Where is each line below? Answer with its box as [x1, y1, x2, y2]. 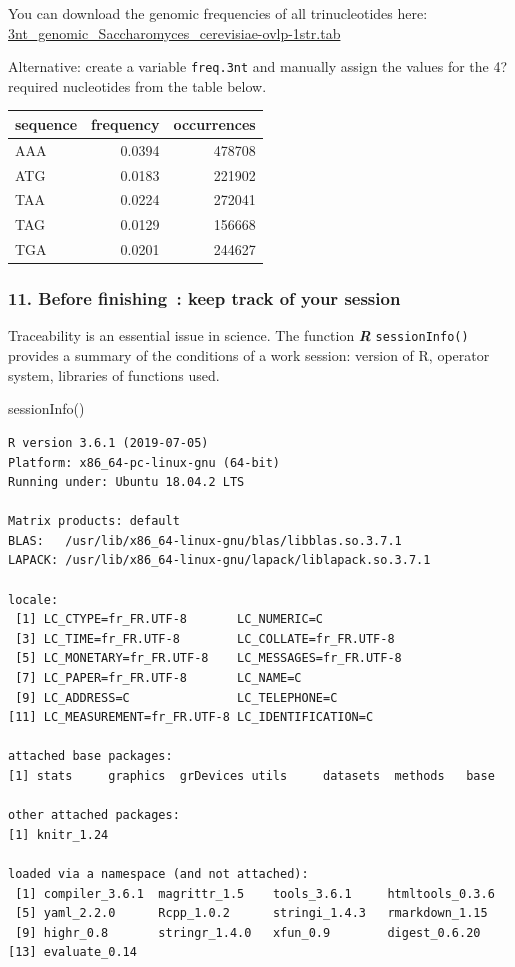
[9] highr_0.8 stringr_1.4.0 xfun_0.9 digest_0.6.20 [15, 925, 481, 940]
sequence [15, 113, 78, 134]
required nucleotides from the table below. [8, 75, 267, 96]
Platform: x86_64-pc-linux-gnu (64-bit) [8, 455, 281, 470]
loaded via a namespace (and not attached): [8, 866, 309, 881]
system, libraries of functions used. [8, 364, 220, 385]
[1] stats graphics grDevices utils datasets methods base [8, 769, 495, 783]
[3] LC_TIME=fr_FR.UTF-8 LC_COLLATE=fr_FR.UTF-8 [15, 631, 395, 646]
